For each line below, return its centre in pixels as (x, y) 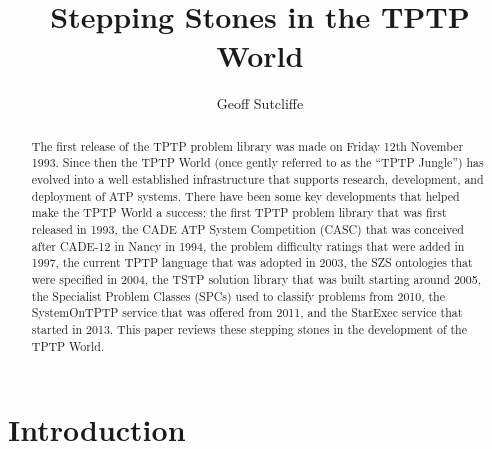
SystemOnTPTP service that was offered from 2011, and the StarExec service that (247, 312)
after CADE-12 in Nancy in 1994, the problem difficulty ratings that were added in (248, 245)
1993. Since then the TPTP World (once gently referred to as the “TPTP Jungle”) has (257, 162)
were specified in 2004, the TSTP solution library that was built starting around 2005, (256, 278)
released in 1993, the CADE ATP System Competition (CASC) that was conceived (247, 228)
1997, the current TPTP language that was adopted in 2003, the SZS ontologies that (252, 262)
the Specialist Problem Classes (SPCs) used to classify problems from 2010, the (238, 295)
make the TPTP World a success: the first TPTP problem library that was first (239, 212)
